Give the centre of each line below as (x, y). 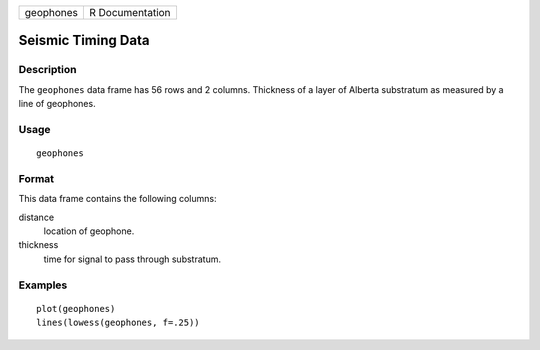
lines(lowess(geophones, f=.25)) (118, 323)
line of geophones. (57, 104)
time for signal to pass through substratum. (132, 259)
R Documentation (130, 12)
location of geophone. (89, 231)
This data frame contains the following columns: (117, 199)
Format (36, 178)
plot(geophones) (76, 308)
